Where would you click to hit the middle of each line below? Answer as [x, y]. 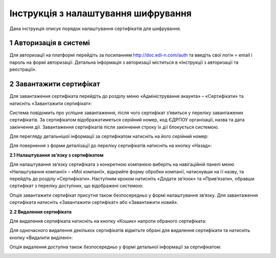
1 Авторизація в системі [50, 43]
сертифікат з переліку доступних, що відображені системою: [76, 186]
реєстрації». [23, 69]
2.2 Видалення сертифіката [40, 212]
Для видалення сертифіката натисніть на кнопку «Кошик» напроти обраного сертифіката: [108, 221]
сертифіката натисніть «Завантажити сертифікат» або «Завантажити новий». [94, 202]
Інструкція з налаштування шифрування [100, 13]
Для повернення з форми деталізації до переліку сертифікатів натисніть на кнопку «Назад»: [111, 146]
